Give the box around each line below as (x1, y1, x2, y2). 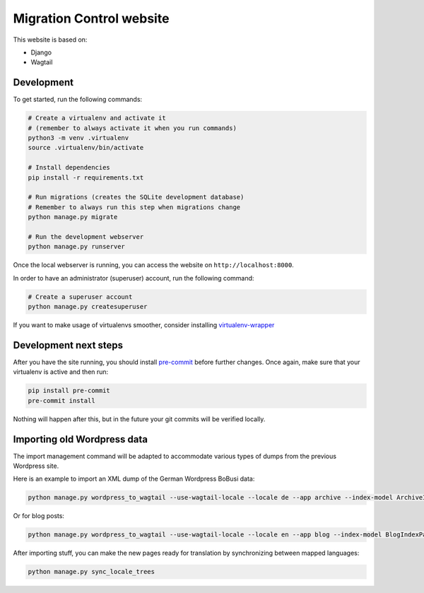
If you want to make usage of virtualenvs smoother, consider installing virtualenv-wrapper (13, 321, 275, 329)
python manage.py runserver (28, 242, 125, 251)
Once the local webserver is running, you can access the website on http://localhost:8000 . (13, 261, 295, 269)
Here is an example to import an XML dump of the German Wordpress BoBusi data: (13, 474, 255, 483)
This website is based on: (13, 35, 88, 44)
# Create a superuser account (28, 293, 133, 300)
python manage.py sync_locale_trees (28, 568, 155, 576)
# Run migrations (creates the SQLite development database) (28, 193, 245, 201)
